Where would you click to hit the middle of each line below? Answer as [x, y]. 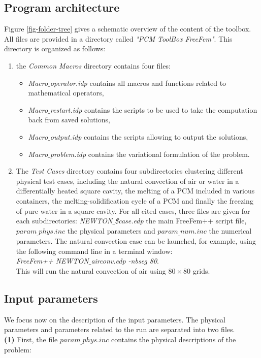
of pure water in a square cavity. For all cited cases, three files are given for [133, 210]
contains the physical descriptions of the [173, 339]
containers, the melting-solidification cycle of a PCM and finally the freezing [135, 200]
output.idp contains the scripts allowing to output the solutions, [149, 136]
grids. [201, 270]
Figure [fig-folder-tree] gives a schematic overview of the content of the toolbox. [128, 29]
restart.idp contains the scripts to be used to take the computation [154, 109]
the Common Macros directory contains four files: [93, 65]
